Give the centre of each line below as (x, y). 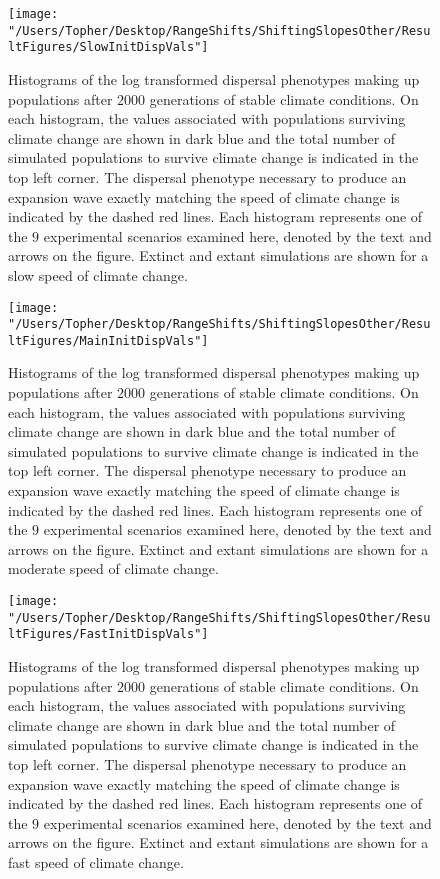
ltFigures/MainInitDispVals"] (108, 340)
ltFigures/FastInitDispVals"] (108, 634)
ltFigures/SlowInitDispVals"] (108, 47)
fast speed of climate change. (96, 861)
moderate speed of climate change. (113, 568)
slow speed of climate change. (98, 274)
